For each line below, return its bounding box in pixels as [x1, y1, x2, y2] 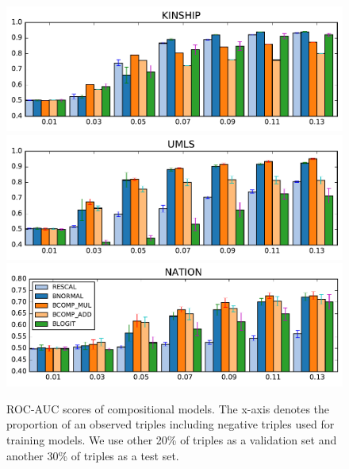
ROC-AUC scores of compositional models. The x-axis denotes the [6, 400, 330, 417]
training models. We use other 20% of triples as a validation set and [6, 431, 337, 448]
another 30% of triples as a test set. [6, 447, 179, 463]
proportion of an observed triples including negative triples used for [6, 416, 335, 432]
